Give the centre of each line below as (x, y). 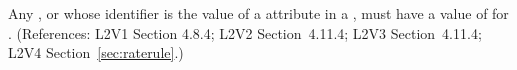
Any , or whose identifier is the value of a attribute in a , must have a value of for (258, 13)
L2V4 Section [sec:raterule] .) (96, 52)
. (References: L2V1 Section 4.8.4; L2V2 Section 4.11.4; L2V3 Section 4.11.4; (245, 32)
